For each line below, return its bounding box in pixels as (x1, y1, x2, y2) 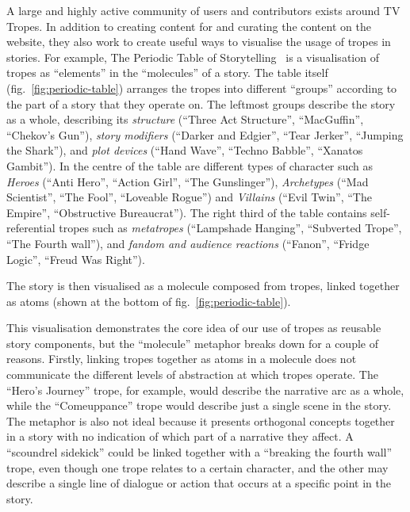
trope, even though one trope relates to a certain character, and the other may (6, 459, 389, 476)
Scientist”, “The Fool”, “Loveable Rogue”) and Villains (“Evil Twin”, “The (6, 189, 372, 205)
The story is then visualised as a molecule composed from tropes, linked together (6, 277, 400, 294)
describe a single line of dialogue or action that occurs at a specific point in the (6, 475, 391, 491)
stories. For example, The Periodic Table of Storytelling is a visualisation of (6, 48, 379, 65)
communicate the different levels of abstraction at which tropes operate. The (6, 366, 378, 383)
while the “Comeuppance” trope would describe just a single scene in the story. (6, 397, 392, 414)
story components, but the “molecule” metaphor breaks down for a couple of (6, 334, 378, 351)
